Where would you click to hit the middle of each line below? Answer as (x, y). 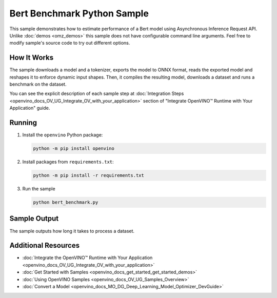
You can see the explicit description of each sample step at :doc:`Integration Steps (97, 94)
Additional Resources (44, 245)
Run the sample (39, 189)
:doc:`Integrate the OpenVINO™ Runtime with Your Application (87, 258)
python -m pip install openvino (74, 148)
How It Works (32, 58)
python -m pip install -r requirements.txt (89, 175)
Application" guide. (30, 108)
